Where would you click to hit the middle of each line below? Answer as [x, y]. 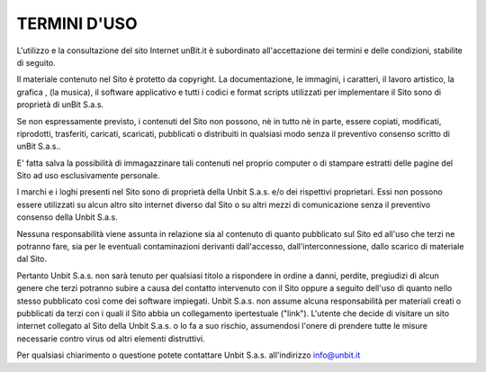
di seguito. [36, 62]
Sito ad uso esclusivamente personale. [88, 176]
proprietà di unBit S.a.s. [60, 104]
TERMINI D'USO [77, 23]
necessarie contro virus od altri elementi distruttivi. [111, 339]
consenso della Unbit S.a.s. [67, 217]
